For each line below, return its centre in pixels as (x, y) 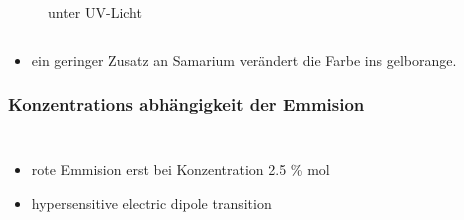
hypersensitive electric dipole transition (151, 203)
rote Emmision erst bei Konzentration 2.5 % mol (180, 169)
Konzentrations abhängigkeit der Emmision (186, 104)
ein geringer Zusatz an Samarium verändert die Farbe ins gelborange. (244, 59)
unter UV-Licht (95, 12)
